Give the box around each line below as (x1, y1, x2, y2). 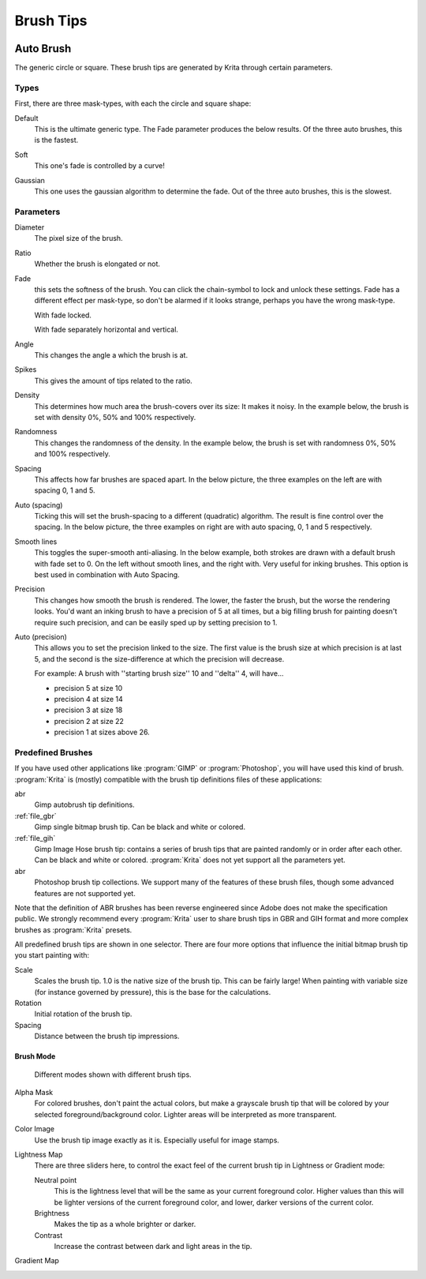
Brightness (34, 1208, 70, 1217)
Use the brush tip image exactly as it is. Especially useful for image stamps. (34, 1135, 280, 1145)
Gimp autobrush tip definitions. (34, 800, 135, 809)
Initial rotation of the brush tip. (34, 1009, 133, 1018)
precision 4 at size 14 (54, 694, 124, 703)
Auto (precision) (14, 632, 67, 641)
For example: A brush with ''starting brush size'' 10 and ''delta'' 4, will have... (34, 669, 284, 678)
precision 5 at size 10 (54, 683, 123, 692)
